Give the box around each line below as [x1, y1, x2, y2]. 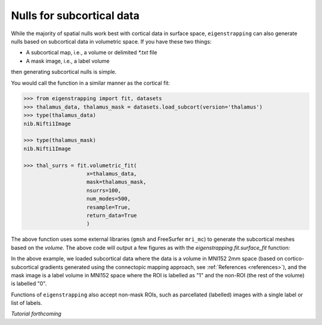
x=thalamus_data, [86, 171, 137, 177]
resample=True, [86, 203, 131, 211]
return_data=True [86, 212, 137, 219]
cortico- [284, 255, 305, 262]
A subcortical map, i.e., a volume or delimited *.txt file [26, 49, 157, 56]
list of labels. [11, 299, 43, 307]
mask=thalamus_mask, [86, 179, 147, 185]
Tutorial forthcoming [11, 310, 62, 317]
